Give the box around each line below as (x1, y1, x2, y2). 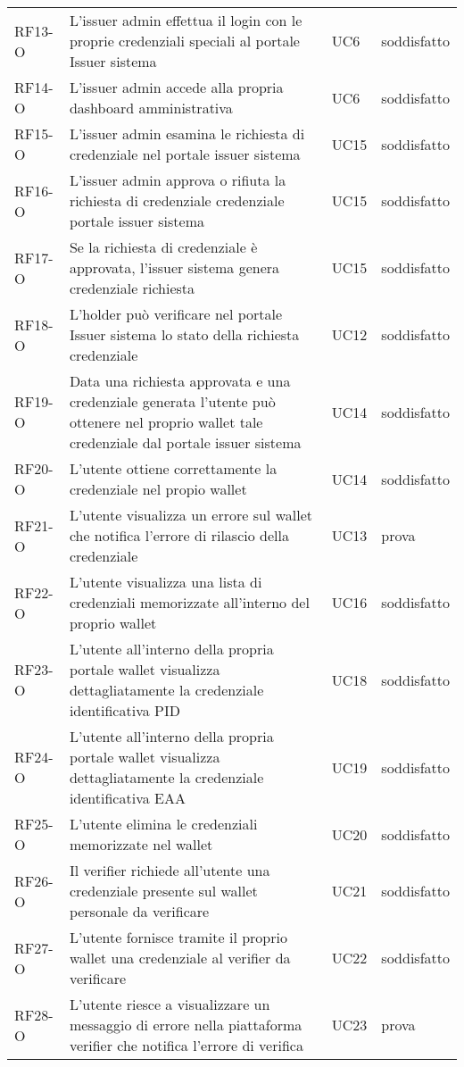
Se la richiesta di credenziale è (69, 237, 258, 257)
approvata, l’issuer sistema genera (69, 257, 280, 278)
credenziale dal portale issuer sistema (69, 432, 302, 453)
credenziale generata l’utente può (69, 391, 276, 412)
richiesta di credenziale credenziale (69, 190, 285, 211)
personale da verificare (69, 901, 210, 921)
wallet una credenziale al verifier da (69, 947, 291, 968)
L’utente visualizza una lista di (69, 571, 262, 592)
